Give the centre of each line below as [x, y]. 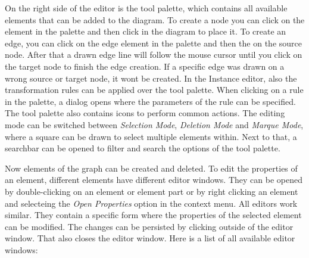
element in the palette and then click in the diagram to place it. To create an [146, 31]
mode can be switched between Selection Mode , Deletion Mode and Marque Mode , [154, 124]
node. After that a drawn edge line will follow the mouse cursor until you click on [154, 55]
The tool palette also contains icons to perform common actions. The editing [145, 113]
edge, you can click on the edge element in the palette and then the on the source [153, 43]
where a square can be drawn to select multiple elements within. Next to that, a [151, 136]
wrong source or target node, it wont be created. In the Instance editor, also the [151, 78]
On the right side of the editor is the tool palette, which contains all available [146, 8]
